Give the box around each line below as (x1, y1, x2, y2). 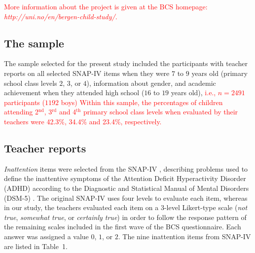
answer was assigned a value (4, 231, 89, 241)
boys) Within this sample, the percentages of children (61, 97, 223, 107)
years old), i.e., (171, 87, 216, 98)
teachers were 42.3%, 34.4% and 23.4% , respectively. (4, 116, 162, 126)
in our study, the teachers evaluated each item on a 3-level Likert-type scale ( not (4, 202, 248, 213)
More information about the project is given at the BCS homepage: (4, 1, 208, 11)
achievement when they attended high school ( (4, 87, 145, 98)
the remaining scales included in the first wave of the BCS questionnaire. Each (4, 221, 241, 232)
